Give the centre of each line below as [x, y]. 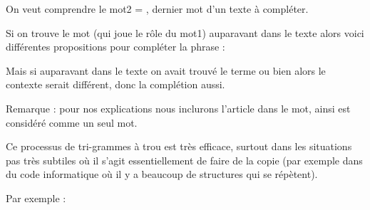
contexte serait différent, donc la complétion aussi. [115, 84]
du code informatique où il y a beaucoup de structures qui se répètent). [162, 174]
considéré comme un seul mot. [72, 122]
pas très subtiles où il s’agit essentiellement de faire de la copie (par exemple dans [184, 160]
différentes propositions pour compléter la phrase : [115, 47]
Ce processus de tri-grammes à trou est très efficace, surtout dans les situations [179, 146]
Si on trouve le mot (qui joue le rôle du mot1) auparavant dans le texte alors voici [185, 32]
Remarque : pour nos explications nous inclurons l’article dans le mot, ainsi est [178, 108]
